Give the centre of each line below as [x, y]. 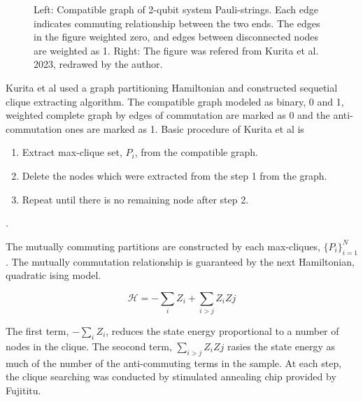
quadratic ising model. [54, 275]
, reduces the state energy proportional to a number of [222, 331]
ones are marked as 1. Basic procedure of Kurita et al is [185, 128]
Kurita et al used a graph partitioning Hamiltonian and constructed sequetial [172, 87]
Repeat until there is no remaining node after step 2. [135, 199]
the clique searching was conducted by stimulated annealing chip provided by [171, 376]
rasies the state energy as [281, 346]
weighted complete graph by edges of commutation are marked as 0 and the [168, 115]
